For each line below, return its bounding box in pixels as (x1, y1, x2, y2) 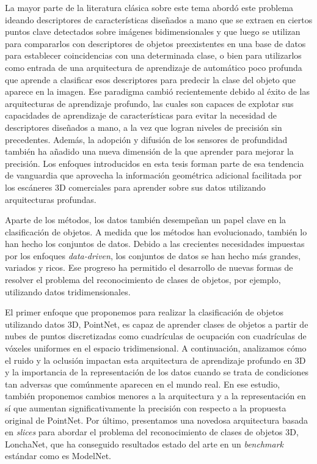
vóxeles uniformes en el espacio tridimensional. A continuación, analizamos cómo (5, 342, 307, 355)
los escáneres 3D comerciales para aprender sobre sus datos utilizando (5, 180, 266, 193)
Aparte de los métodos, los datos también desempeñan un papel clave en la (5, 213, 286, 226)
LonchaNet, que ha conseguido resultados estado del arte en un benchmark (5, 437, 283, 450)
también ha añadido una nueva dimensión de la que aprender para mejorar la (5, 145, 294, 158)
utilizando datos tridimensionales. (5, 285, 131, 298)
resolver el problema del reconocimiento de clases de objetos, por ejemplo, (5, 273, 281, 286)
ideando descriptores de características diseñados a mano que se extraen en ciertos (5, 13, 313, 26)
